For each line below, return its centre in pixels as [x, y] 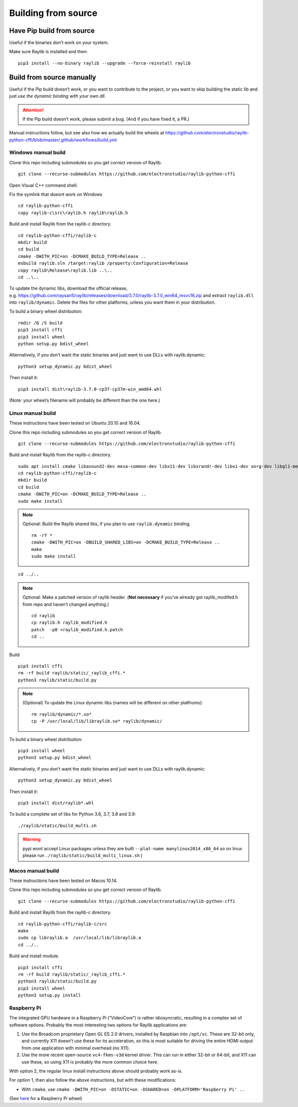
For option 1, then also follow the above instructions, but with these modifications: [93, 1080]
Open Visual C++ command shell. [43, 185]
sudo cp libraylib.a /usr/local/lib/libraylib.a [80, 938]
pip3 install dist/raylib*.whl [56, 803]
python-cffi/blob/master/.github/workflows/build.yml [63, 140]
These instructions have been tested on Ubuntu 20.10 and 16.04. [75, 423]
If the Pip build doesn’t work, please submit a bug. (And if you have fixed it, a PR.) [106, 119]
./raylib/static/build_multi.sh [57, 826]
